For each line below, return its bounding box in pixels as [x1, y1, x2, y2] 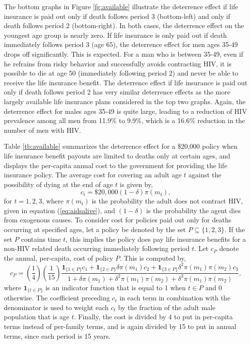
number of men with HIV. [4, 125, 81, 135]
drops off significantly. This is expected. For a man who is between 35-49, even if [4, 48, 243, 59]
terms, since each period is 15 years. [4, 330, 111, 341]
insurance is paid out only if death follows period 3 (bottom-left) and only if [4, 11, 231, 21]
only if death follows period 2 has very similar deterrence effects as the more [4, 87, 231, 97]
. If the [224, 224, 245, 235]
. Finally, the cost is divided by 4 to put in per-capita [74, 312, 233, 322]
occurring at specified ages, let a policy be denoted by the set [4, 224, 186, 235]
